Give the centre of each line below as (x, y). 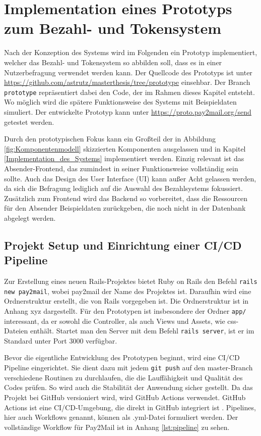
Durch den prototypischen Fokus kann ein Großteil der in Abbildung (110, 139)
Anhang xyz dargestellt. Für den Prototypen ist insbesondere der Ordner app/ (125, 310)
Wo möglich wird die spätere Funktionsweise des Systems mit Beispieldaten (120, 102)
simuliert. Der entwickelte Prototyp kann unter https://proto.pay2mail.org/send (128, 111)
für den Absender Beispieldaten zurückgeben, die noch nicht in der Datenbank (125, 208)
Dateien (16, 331)
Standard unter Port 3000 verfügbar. (61, 340)
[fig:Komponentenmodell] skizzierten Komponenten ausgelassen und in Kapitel (125, 148)
